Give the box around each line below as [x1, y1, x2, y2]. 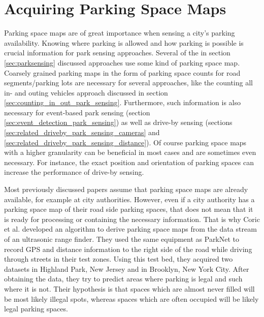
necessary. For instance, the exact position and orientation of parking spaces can [4, 156, 254, 167]
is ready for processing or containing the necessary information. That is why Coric [4, 213, 260, 224]
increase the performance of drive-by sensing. [4, 167, 144, 177]
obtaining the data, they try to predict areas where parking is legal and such [4, 273, 243, 284]
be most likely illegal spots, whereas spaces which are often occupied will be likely [4, 293, 259, 304]
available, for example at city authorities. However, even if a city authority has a [4, 194, 255, 204]
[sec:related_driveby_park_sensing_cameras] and [4, 127, 160, 138]
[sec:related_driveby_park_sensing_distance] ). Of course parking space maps [4, 137, 247, 147]
